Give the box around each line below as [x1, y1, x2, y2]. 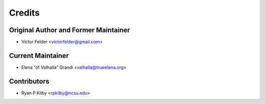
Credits [9, 7, 40, 18]
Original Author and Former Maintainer [9, 26, 130, 34]
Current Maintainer [9, 51, 69, 60]
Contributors [9, 77, 50, 85]
